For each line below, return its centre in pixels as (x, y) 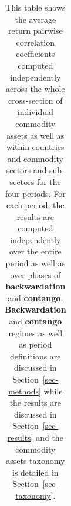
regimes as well (35, 332)
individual (35, 112)
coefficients (35, 54)
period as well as (35, 263)
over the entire (35, 251)
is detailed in (35, 472)
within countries (35, 147)
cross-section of (35, 100)
